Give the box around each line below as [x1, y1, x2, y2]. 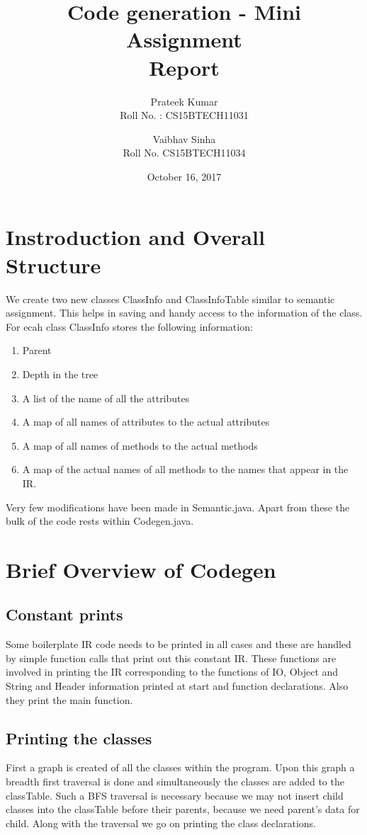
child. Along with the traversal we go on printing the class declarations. [6, 815, 316, 830]
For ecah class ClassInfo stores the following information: [6, 319, 253, 334]
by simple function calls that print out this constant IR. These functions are [6, 650, 337, 665]
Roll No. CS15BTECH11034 [123, 145, 246, 160]
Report [149, 52, 220, 81]
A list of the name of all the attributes [22, 390, 190, 405]
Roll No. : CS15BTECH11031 [120, 108, 249, 123]
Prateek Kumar [150, 93, 218, 108]
